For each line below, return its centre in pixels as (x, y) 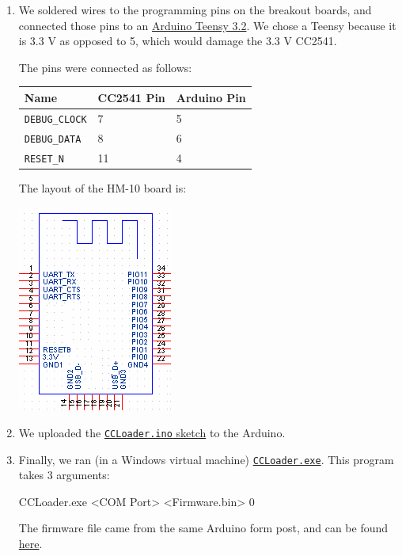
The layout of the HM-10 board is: (102, 187)
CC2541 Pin (131, 97)
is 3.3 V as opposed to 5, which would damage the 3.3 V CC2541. (178, 41)
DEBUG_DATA (53, 139)
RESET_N (44, 159)
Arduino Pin (211, 97)
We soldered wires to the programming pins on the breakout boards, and (195, 10)
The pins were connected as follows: (105, 67)
